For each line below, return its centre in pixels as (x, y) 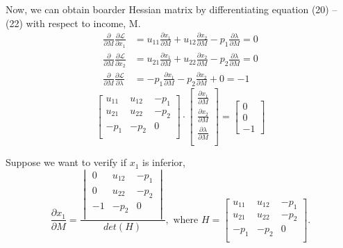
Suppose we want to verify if (66, 162)
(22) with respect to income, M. (73, 23)
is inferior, (164, 162)
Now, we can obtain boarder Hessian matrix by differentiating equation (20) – (171, 9)
